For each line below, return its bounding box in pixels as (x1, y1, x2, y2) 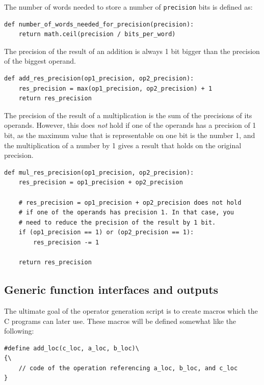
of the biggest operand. (4, 56, 76, 66)
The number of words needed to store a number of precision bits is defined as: (4, 2, 253, 12)
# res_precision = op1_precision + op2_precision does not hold (18, 199, 242, 206)
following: (4, 325, 34, 336)
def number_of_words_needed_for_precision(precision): (4, 20, 194, 28)
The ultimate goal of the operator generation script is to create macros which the (4, 305, 258, 316)
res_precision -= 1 (33, 238, 99, 246)
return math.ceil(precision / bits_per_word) (18, 31, 176, 38)
